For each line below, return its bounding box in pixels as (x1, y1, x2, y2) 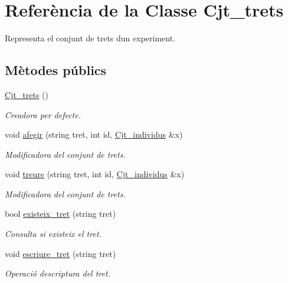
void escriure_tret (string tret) (5, 247, 116, 259)
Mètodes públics (5, 61, 107, 79)
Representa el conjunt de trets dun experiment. (5, 32, 176, 44)
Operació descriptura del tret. (5, 267, 110, 279)
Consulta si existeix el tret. (5, 227, 102, 240)
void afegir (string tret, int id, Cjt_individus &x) (5, 128, 183, 141)
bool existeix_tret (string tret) (5, 207, 116, 220)
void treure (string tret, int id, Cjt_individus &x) (5, 168, 185, 180)
